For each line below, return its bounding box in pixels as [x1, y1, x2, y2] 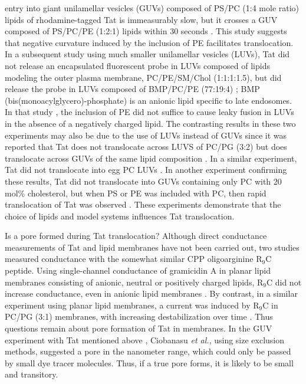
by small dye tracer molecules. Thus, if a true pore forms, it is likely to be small [5, 356, 294, 369]
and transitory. [5, 368, 58, 380]
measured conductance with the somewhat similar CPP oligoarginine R [5, 252, 262, 265]
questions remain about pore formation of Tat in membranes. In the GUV [5, 322, 272, 334]
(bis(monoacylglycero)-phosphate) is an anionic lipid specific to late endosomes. [5, 94, 292, 106]
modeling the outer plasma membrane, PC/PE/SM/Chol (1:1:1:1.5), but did [5, 71, 282, 83]
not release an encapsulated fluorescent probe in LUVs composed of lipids [5, 59, 270, 71]
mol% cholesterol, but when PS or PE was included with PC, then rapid [5, 186, 266, 199]
